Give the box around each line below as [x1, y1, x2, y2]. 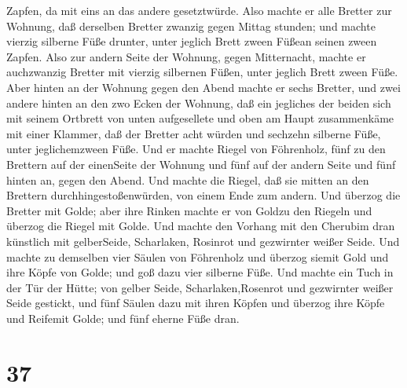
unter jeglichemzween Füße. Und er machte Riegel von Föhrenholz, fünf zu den [6, 141, 386, 157]
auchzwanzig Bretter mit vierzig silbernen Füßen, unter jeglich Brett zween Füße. [6, 64, 398, 80]
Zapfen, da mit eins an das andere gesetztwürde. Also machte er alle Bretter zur [6, 2, 392, 18]
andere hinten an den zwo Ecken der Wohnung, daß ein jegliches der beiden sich [6, 94, 391, 111]
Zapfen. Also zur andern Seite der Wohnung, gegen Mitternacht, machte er [6, 48, 366, 64]
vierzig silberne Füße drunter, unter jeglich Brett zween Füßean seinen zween [6, 33, 377, 49]
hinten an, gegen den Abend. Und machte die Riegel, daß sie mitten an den [6, 171, 369, 188]
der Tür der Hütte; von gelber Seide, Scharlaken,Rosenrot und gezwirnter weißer [6, 279, 394, 295]
